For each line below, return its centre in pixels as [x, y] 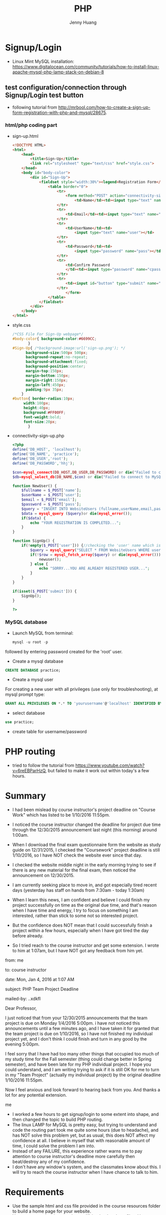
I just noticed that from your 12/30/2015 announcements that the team [76, 1018]
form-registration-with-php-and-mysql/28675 [59, 113]
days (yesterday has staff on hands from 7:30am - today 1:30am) [78, 890]
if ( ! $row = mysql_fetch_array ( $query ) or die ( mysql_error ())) [96, 555]
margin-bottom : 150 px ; [48, 376]
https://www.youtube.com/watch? [110, 765]
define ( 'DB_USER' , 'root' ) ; [40, 459]
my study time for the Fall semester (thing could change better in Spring [78, 1059]
